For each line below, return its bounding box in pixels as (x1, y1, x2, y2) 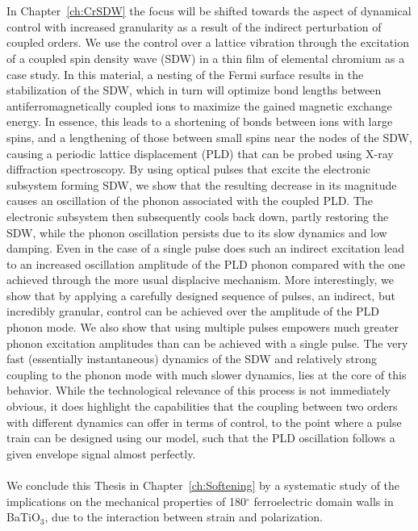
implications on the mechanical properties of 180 (6, 492, 246, 509)
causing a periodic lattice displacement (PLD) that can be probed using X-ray (6, 144, 394, 161)
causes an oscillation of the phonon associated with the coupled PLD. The (6, 192, 374, 209)
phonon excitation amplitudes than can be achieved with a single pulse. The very (6, 334, 408, 351)
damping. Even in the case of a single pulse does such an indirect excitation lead (6, 240, 404, 257)
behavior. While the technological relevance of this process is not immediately (6, 382, 391, 399)
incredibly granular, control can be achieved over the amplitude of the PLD (6, 303, 380, 320)
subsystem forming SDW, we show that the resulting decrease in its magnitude (6, 176, 397, 193)
